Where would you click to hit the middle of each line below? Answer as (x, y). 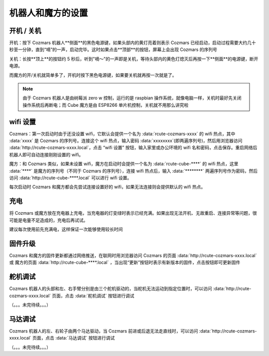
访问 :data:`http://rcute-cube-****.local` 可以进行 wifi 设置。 (70, 178)
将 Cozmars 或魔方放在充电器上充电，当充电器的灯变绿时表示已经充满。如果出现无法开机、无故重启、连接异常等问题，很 (133, 213)
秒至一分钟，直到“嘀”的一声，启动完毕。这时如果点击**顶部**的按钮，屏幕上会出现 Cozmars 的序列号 (113, 49)
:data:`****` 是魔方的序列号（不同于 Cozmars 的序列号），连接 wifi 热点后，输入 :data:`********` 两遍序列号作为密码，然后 (134, 171)
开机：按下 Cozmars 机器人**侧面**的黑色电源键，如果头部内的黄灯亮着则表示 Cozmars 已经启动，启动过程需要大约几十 (133, 43)
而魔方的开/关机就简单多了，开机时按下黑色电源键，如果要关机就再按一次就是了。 (93, 75)
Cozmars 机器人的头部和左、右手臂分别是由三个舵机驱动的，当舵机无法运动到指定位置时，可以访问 (111, 289)
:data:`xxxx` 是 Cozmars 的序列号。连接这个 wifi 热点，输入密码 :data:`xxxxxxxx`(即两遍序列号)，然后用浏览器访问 (126, 141)
